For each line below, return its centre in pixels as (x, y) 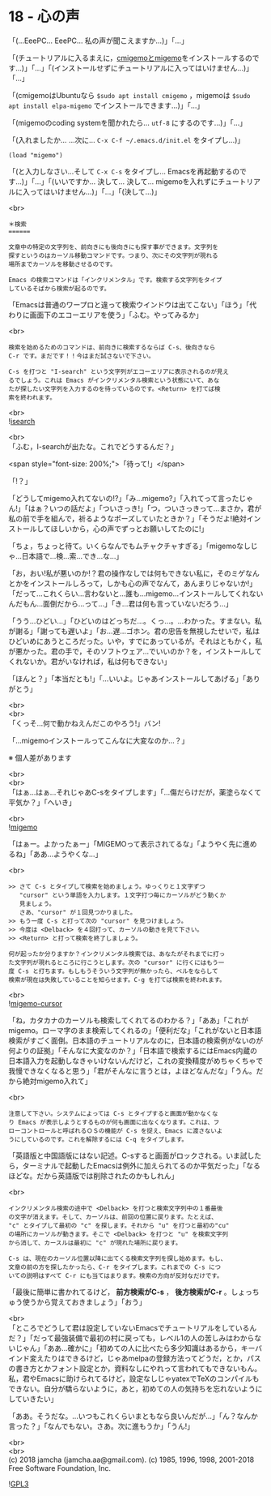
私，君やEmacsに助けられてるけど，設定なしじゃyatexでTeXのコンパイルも (134, 1378)
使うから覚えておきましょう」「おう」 (84, 1301)
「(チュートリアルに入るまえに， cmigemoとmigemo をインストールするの (131, 58)
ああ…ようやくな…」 (68, 854)
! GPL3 (19, 1484)
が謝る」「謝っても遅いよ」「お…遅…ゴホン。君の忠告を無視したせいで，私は (134, 631)
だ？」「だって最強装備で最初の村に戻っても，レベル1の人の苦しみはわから (131, 1338)
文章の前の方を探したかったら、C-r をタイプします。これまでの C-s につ (114, 1267)
